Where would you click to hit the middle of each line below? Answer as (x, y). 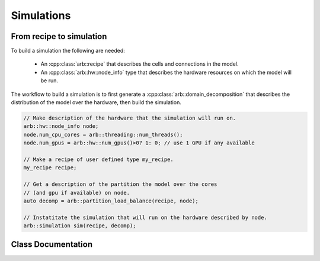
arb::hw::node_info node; (61, 126)
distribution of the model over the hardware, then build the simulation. (96, 102)
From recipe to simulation (59, 36)
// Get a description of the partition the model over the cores (120, 184)
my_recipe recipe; (50, 168)
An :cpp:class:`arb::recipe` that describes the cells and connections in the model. (140, 64)
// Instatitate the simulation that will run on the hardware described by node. (145, 217)
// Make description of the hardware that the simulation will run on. (130, 118)
